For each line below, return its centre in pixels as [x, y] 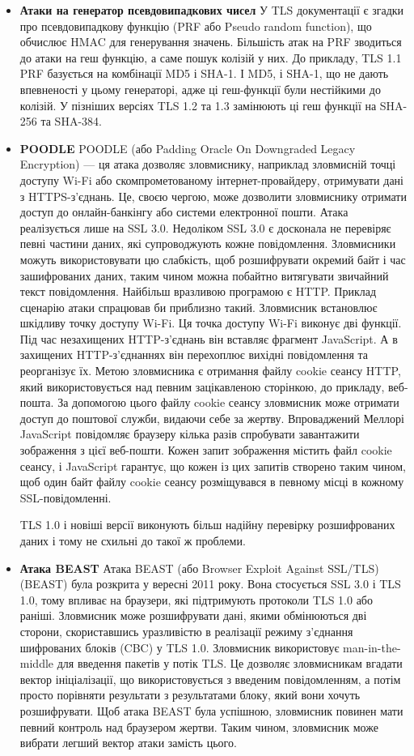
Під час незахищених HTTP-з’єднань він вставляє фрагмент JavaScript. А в [209, 338]
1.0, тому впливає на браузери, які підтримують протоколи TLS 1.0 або [196, 599]
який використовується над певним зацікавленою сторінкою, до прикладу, [202, 386]
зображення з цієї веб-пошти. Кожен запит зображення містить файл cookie [206, 450]
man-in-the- [372, 647]
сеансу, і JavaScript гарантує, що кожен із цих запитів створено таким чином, [213, 466]
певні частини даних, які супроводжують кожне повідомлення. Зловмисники [208, 243]
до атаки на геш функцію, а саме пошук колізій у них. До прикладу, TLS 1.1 [211, 57]
